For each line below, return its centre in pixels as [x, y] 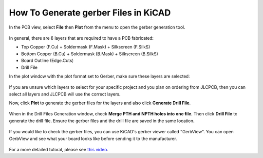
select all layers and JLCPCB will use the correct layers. [65, 94]
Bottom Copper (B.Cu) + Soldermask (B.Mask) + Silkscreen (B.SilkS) [90, 54]
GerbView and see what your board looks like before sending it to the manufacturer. [93, 139]
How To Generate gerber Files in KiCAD [90, 13]
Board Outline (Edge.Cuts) [47, 61]
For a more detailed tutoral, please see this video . [59, 150]
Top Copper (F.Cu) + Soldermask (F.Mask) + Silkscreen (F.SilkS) [86, 47]
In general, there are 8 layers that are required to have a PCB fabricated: [81, 38]
